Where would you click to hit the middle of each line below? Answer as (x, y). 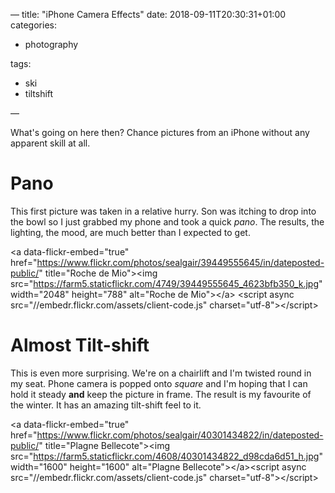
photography (51, 44)
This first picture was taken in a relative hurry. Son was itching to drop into (163, 211)
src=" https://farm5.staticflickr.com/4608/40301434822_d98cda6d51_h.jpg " (166, 456)
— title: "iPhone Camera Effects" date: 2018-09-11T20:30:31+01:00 (148, 14)
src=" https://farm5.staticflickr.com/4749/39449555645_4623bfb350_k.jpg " (166, 283)
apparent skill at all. (50, 143)
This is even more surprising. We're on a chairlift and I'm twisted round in (161, 373)
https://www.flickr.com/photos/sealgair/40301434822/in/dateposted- (180, 435)
